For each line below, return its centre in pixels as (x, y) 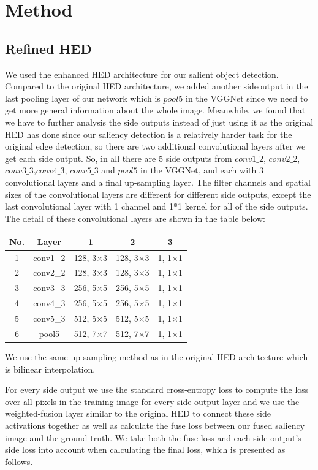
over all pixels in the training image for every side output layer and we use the (152, 401)
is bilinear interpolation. (50, 369)
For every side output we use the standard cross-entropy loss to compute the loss (157, 389)
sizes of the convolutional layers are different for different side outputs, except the (158, 194)
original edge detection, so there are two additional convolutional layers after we (155, 146)
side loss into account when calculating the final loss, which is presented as (145, 449)
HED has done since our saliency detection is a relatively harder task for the (149, 134)
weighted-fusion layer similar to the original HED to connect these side (138, 413)
